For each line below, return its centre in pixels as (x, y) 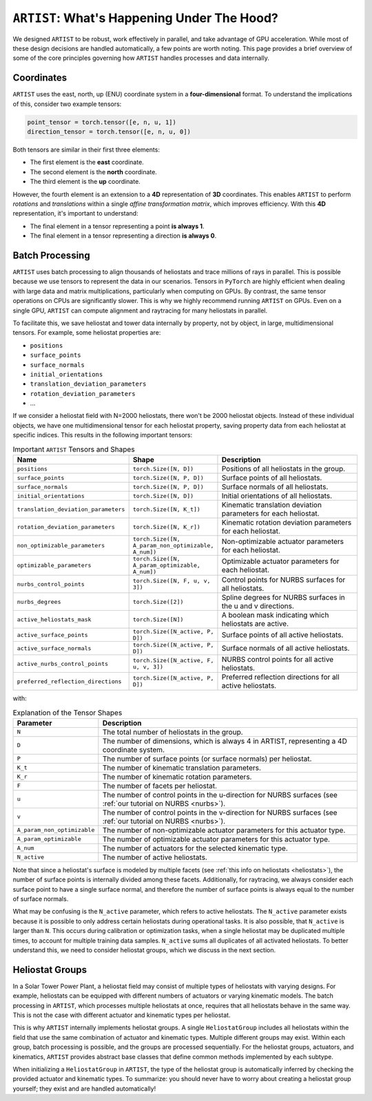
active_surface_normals (54, 648)
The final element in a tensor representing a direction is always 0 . (123, 236)
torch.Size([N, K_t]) (167, 509)
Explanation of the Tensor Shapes (68, 713)
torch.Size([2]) (158, 601)
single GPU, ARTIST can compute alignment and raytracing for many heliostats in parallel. (140, 311)
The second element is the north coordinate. (94, 171)
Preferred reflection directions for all (281, 677)
